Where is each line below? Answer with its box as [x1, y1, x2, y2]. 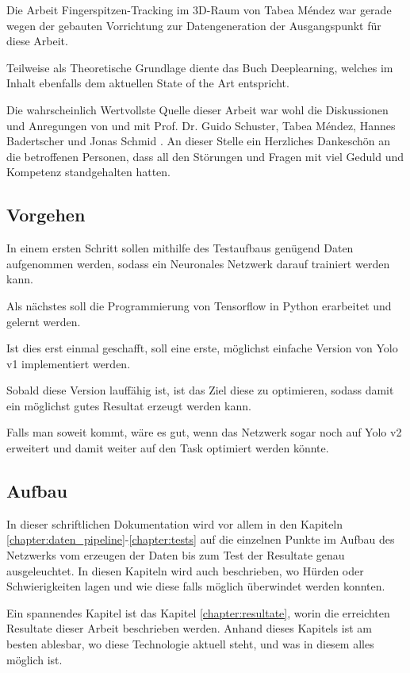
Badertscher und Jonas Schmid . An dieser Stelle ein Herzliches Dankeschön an [6, 133, 391, 149]
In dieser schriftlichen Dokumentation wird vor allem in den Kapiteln [6, 515, 343, 532]
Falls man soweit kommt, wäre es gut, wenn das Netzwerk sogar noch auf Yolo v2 [6, 424, 402, 440]
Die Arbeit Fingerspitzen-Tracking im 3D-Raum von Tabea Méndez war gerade [6, 2, 392, 17]
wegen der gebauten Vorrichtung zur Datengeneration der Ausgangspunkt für [6, 17, 381, 33]
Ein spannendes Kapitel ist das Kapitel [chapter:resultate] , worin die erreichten [6, 604, 390, 621]
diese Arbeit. [6, 33, 68, 49]
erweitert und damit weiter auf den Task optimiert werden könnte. [6, 440, 329, 456]
